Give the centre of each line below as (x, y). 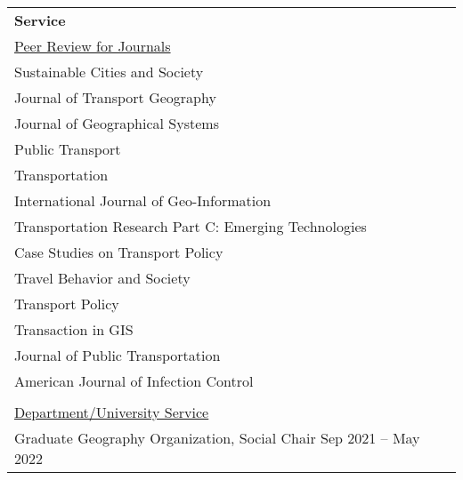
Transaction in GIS (74, 329)
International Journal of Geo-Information (143, 200)
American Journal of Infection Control (134, 381)
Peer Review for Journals (93, 46)
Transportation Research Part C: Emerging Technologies (191, 226)
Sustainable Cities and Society (109, 72)
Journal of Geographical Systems (117, 123)
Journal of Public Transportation (118, 355)
